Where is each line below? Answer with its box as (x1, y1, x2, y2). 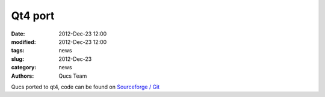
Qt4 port (11, 9, 55, 22)
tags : (11, 47, 25, 54)
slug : (11, 55, 24, 63)
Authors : (11, 72, 34, 80)
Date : (11, 30, 25, 37)
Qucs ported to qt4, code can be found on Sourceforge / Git (11, 83, 160, 90)
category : (11, 64, 37, 71)
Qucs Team (58, 72, 87, 80)
